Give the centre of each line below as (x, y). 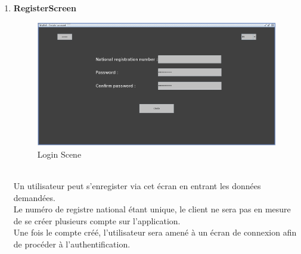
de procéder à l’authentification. (72, 244)
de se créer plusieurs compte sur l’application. (97, 220)
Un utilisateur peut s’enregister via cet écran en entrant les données (137, 186)
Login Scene (59, 154)
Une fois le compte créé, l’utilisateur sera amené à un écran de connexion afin (155, 232)
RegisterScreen (45, 8)
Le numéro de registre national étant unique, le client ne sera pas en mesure (152, 209)
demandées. (34, 197)
